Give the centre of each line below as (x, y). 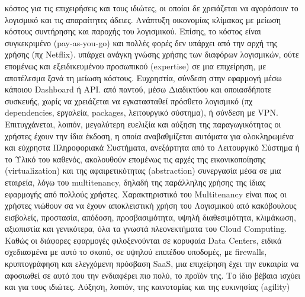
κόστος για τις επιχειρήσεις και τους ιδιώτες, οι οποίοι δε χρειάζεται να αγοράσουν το (152, 8)
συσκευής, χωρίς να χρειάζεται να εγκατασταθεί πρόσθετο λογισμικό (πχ (129, 100)
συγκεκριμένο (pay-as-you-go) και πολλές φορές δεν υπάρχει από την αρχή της (141, 42)
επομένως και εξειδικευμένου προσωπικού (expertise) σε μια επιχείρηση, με (136, 66)
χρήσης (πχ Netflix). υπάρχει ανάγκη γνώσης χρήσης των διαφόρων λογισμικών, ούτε (152, 54)
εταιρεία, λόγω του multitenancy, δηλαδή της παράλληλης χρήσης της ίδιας (135, 182)
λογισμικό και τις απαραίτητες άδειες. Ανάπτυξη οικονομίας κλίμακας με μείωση (143, 19)
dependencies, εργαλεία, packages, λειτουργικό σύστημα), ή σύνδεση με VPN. (142, 112)
